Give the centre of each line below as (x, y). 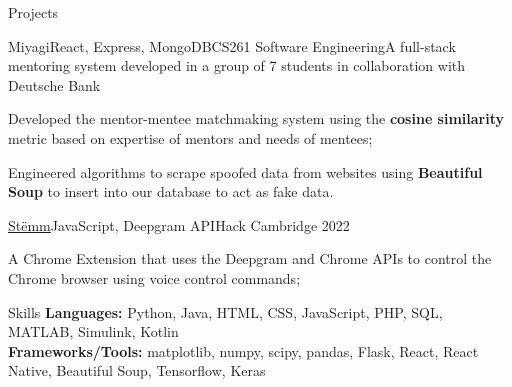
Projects (33, 12)
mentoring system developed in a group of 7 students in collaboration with (237, 65)
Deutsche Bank (54, 84)
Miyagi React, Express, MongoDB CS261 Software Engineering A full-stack (232, 45)
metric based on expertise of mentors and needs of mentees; (190, 137)
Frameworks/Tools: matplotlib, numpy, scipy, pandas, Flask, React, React (243, 350)
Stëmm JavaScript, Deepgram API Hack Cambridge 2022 (179, 224)
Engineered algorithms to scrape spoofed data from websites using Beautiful (245, 171)
